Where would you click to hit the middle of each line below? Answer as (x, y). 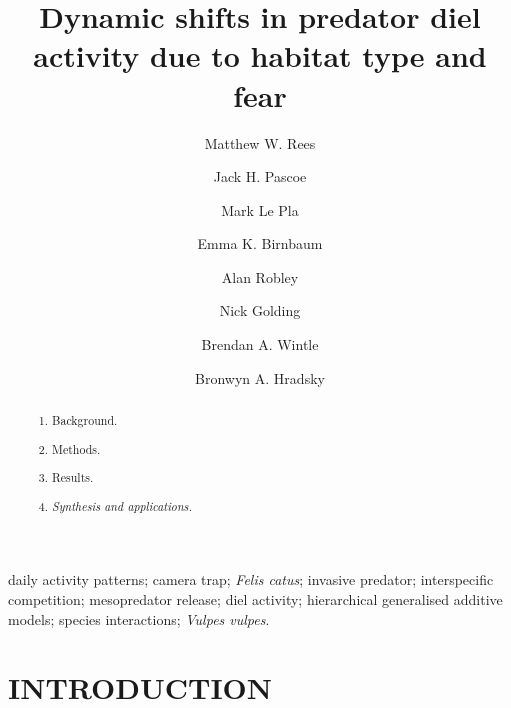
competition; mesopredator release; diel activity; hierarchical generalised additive (255, 598)
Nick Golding (260, 310)
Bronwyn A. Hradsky (260, 377)
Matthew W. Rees (260, 142)
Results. (73, 477)
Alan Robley (260, 276)
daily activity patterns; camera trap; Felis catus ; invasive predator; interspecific (251, 579)
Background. (85, 420)
